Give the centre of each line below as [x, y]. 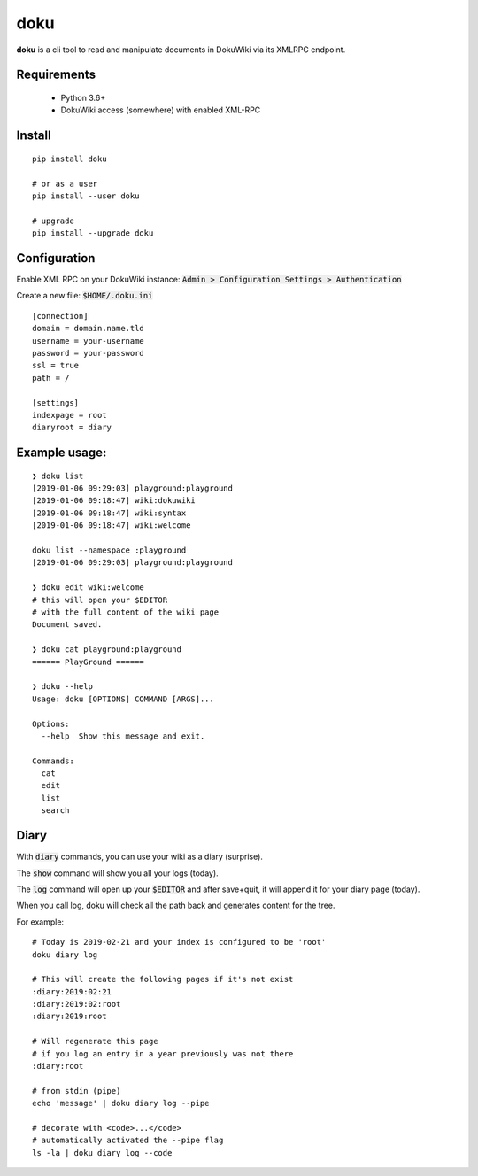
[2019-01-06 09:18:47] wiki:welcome [112, 526]
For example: [40, 922]
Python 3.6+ [83, 97]
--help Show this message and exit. [123, 736]
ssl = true [56, 366]
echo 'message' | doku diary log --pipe [121, 1103]
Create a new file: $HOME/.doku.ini [85, 296]
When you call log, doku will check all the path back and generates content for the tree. [176, 905]
